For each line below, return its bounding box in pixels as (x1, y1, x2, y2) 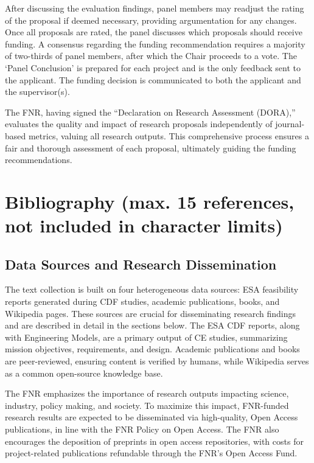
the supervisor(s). (5, 85, 70, 98)
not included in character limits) (5, 213, 283, 238)
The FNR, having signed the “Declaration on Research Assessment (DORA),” (5, 105, 296, 118)
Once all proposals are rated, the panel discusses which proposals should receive (5, 26, 302, 38)
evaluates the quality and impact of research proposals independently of (5, 117, 273, 130)
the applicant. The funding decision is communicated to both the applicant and (5, 73, 301, 86)
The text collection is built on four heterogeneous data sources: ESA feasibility (5, 283, 299, 296)
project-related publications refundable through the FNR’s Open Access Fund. (5, 447, 298, 459)
